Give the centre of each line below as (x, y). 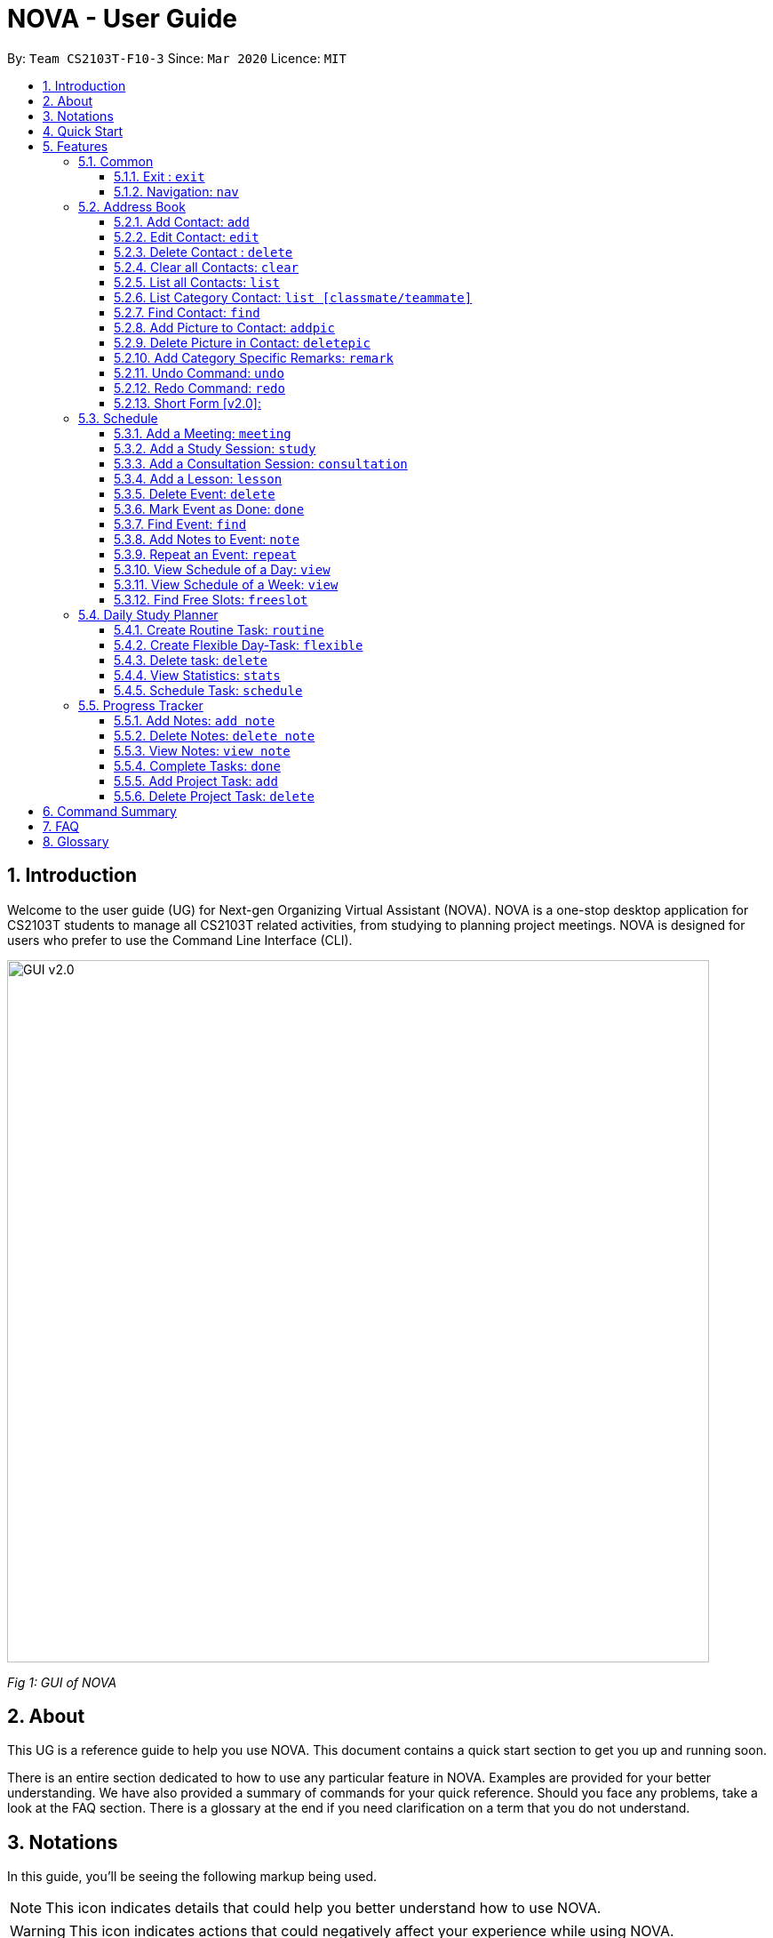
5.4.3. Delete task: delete (191, 660)
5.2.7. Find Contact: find (187, 312)
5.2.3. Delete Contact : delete (203, 252)
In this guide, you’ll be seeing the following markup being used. (192, 1877)
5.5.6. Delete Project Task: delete (214, 796)
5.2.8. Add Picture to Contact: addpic (224, 327)
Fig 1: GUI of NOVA (62, 1682)
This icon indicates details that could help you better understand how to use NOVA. (323, 1908)
